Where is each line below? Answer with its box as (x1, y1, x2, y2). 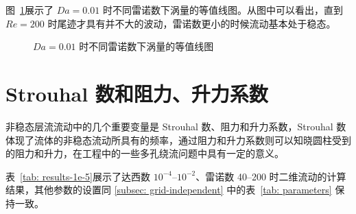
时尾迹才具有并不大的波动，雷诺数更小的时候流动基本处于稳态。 (47, 16, 336, 30)
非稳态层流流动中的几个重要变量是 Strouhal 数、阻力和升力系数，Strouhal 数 (5, 119, 346, 133)
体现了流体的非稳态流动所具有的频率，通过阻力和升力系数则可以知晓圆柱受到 (5, 132, 351, 147)
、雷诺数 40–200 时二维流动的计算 (195, 169, 346, 183)
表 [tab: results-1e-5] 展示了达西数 (5, 169, 150, 183)
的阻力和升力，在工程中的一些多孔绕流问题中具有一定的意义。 (5, 146, 284, 160)
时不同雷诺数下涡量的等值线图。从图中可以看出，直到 (102, 3, 343, 16)
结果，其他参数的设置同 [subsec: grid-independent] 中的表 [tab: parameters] (5, 182, 332, 197)
